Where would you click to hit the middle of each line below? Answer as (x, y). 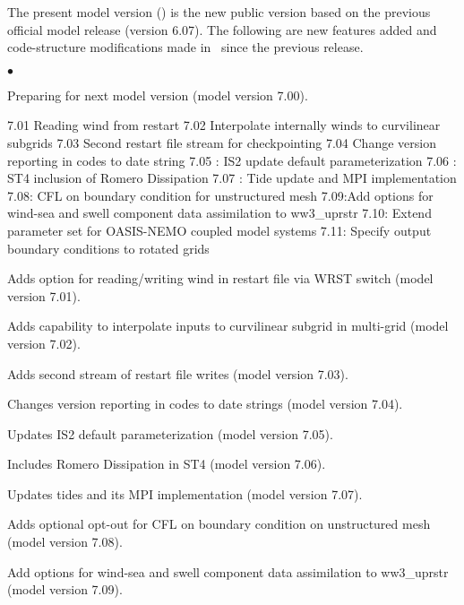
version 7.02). (44, 343)
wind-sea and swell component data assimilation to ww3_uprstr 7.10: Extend (219, 213)
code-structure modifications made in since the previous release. (185, 47)
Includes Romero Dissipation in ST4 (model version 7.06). (167, 464)
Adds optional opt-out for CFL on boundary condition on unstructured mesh (219, 524)
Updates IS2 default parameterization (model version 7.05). (170, 433)
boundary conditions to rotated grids (108, 248)
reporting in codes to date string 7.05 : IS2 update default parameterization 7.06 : (232, 160)
